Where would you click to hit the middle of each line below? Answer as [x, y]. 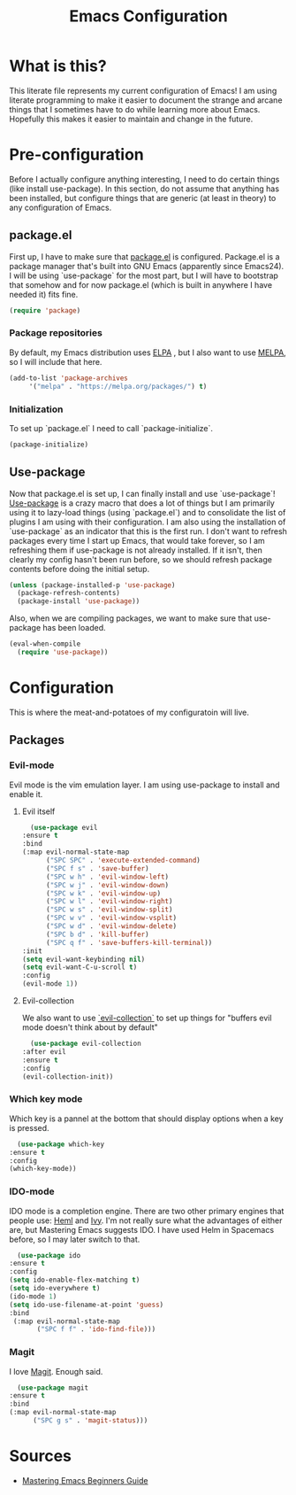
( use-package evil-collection [86, 1044]
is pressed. [30, 1127]
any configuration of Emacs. [61, 207]
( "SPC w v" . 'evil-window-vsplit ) [111, 918]
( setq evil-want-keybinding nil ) [83, 959]
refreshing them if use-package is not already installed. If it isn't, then [136, 550]
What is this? [58, 66]
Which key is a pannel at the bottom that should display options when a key [147, 1119]
